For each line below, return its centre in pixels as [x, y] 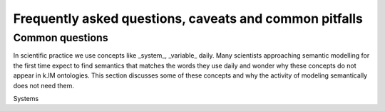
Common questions [61, 38]
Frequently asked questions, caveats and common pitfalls [188, 18]
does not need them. [44, 85]
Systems [26, 98]
